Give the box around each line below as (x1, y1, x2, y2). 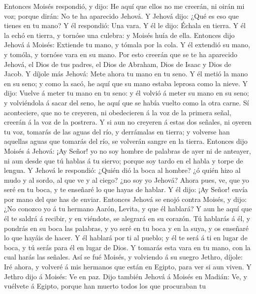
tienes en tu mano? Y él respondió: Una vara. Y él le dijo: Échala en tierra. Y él (4, 20, 246, 31)
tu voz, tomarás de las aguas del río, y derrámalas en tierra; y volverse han (4, 126, 230, 136)
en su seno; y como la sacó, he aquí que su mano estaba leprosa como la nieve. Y (4, 78, 248, 88)
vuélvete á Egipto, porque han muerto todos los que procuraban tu (4, 281, 206, 291)
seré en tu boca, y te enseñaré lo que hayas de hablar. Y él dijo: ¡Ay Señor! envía (4, 184, 248, 195)
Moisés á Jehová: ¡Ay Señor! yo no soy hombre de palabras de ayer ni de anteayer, (4, 145, 251, 156)
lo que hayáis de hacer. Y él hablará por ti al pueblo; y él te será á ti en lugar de (4, 232, 248, 243)
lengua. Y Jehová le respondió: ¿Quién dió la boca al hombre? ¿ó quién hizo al (4, 165, 241, 175)
